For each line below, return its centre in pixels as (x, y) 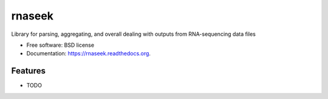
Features (28, 71)
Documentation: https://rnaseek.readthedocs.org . (89, 53)
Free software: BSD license (60, 45)
